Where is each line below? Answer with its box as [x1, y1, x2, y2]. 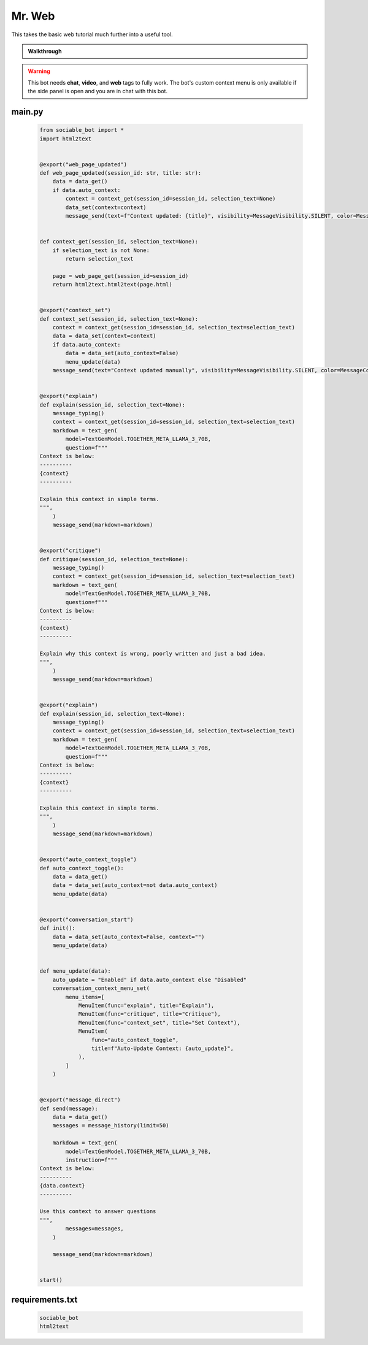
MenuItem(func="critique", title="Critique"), [78, 1011, 221, 1017]
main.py [11, 106, 44, 117]
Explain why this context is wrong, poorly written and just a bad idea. [39, 650, 266, 657]
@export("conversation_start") [39, 916, 134, 923]
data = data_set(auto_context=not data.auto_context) [52, 882, 218, 889]
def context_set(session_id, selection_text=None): [39, 315, 199, 322]
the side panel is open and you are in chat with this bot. [28, 88, 168, 95]
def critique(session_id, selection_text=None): [39, 556, 189, 562]
